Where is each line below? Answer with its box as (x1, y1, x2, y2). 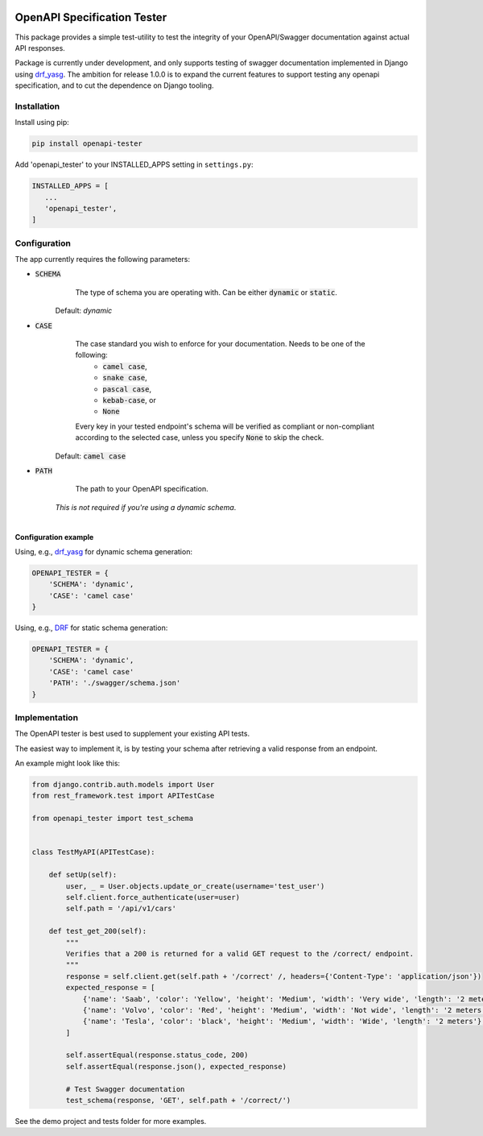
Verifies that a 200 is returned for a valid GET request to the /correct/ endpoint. (65, 949, 415, 958)
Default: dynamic (55, 306, 113, 316)
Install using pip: (14, 118, 70, 127)
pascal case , (102, 384, 152, 394)
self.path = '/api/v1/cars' (65, 904, 177, 914)
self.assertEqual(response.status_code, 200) (65, 1051, 249, 1059)
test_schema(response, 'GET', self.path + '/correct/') (65, 1096, 291, 1105)
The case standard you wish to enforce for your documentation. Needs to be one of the (75, 339, 365, 349)
